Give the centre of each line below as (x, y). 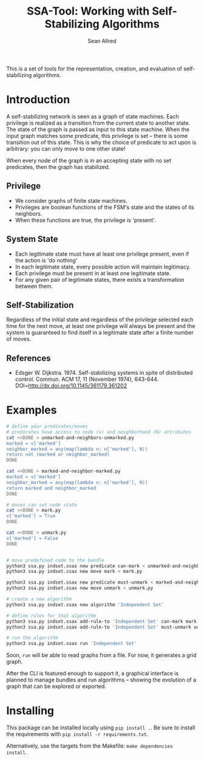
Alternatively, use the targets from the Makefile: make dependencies (90, 746)
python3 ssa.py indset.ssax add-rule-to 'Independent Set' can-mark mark (102, 621)
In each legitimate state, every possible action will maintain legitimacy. (103, 267)
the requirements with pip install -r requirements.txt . (77, 734)
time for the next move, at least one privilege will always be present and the (101, 326)
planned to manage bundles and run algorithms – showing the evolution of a (101, 680)
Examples (32, 410)
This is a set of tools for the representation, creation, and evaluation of (94, 69)
